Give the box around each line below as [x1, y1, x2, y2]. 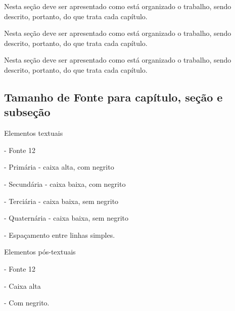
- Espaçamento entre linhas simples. [4, 229, 115, 240]
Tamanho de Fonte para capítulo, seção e [4, 89, 223, 105]
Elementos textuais [4, 128, 63, 138]
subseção [4, 104, 51, 120]
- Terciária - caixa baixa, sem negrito [4, 195, 119, 206]
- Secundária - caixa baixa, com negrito [4, 178, 126, 189]
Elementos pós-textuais [4, 246, 76, 257]
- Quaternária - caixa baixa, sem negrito [4, 213, 128, 223]
